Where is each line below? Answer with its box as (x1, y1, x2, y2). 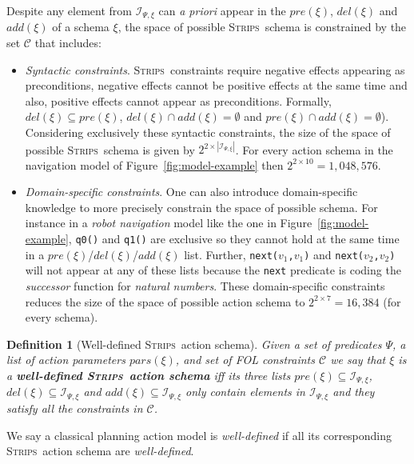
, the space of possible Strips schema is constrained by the (117, 18, 407, 35)
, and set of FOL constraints (175, 351, 315, 368)
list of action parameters (6, 351, 125, 368)
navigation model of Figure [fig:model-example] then (25, 156, 284, 173)
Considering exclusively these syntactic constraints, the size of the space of (25, 124, 391, 141)
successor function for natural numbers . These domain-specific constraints (25, 278, 385, 294)
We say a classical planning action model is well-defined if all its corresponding (6, 426, 392, 443)
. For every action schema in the (235, 141, 393, 158)
